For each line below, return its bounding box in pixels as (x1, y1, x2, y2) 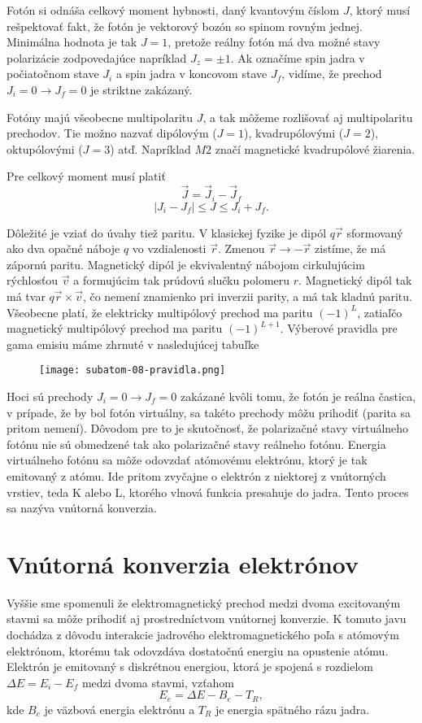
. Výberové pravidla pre (280, 320, 398, 337)
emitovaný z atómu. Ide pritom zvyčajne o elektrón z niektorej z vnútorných (7, 467, 386, 484)
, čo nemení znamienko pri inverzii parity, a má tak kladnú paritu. (82, 287, 412, 304)
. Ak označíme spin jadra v (230, 49, 365, 66)
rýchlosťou (7, 272, 59, 289)
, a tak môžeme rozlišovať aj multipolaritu (202, 108, 413, 125)
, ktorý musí (349, 2, 411, 18)
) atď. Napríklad (110, 140, 191, 157)
